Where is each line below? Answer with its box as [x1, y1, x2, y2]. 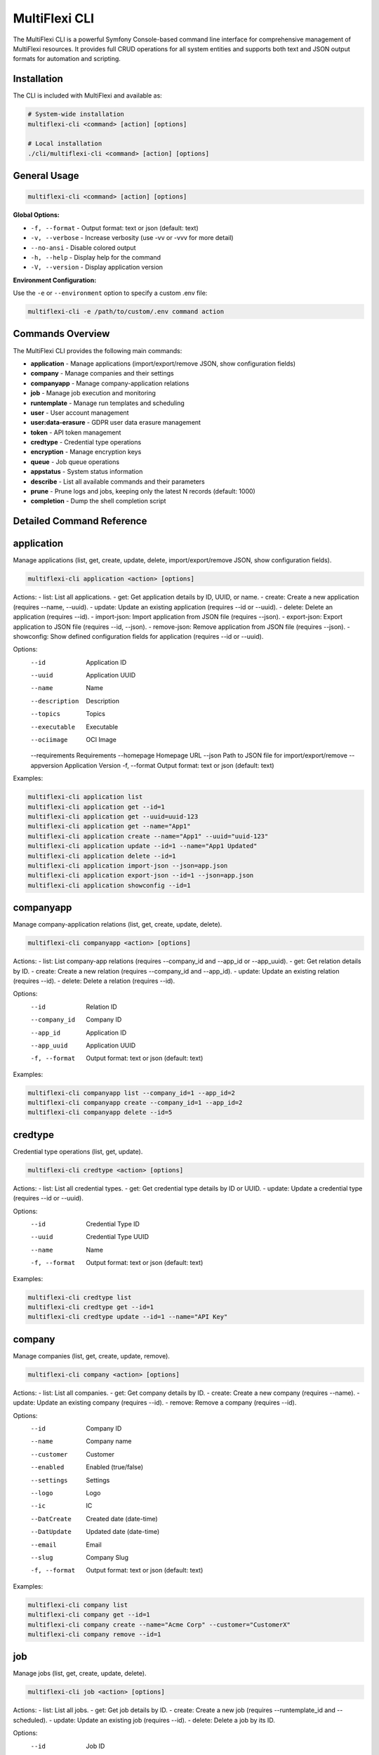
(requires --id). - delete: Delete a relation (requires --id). [13, 976, 175, 985]
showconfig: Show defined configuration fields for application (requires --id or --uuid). [13, 632, 264, 640]
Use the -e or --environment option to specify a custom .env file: [13, 289, 208, 298]
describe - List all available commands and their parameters [30, 477, 205, 486]
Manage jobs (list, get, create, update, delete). [13, 1669, 147, 1678]
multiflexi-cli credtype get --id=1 [27, 1303, 154, 1311]
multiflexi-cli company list [27, 1601, 128, 1609]
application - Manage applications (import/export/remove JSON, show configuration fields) [30, 359, 296, 368]
